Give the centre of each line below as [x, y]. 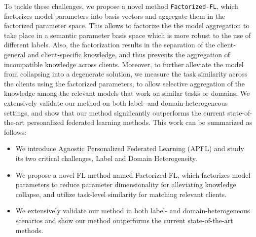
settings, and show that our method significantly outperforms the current [115, 112]
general [15, 55]
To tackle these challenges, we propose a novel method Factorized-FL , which [121, 6]
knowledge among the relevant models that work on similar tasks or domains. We [127, 93]
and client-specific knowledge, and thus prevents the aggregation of [129, 55]
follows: [15, 132]
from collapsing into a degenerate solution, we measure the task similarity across [126, 74]
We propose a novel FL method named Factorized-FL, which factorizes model [133, 175]
